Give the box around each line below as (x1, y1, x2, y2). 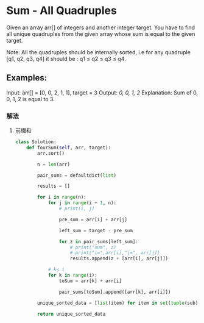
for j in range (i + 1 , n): (47, 200, 117, 206)
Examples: (6, 73, 47, 83)
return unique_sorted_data (37, 311, 106, 317)
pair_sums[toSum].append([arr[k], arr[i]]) (58, 289, 171, 295)
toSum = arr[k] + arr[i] (58, 278, 122, 284)
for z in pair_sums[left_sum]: (58, 238, 138, 244)
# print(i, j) (58, 205, 95, 212)
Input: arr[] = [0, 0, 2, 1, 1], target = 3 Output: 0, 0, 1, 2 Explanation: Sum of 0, (6, 89, 199, 96)
